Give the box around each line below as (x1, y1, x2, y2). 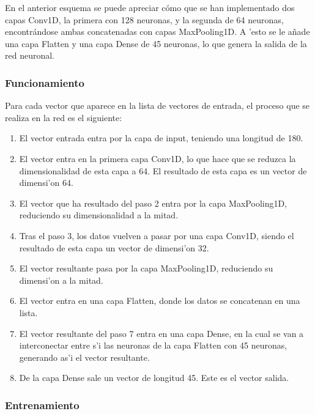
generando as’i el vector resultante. (19, 350, 150, 363)
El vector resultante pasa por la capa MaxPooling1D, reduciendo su (19, 262, 273, 275)
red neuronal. (5, 49, 54, 62)
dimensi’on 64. (19, 176, 73, 189)
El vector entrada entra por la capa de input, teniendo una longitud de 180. (19, 131, 303, 144)
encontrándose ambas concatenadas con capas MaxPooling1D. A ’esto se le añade (5, 25, 310, 38)
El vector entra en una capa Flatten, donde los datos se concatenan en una (19, 294, 300, 307)
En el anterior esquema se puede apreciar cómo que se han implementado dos (5, 1, 295, 13)
